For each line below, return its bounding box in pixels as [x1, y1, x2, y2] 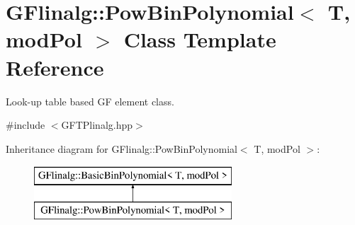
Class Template [123, 25, 276, 54]
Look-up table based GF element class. [6, 93, 174, 108]
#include [6, 117, 45, 132]
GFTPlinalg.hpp [61, 117, 133, 132]
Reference [6, 52, 104, 81]
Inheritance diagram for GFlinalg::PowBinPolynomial [6, 141, 237, 156]
